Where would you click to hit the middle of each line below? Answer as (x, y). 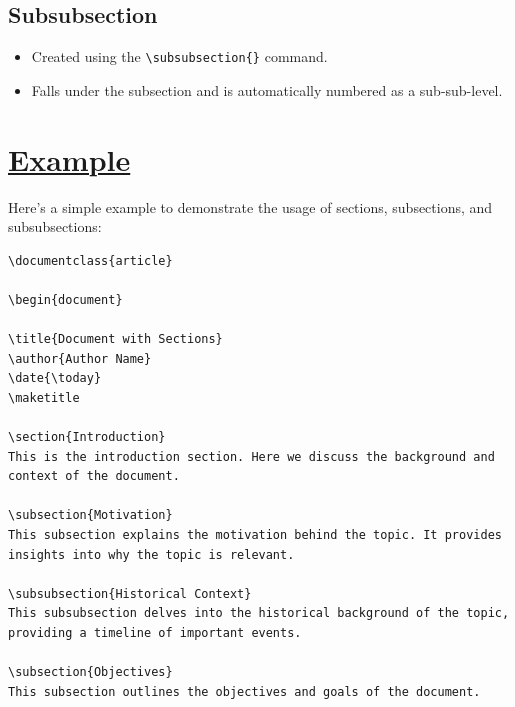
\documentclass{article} (90, 260)
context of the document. (94, 476)
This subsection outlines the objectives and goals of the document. (244, 691)
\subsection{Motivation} (90, 515)
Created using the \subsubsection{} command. (179, 56)
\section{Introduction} (87, 437)
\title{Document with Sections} (115, 339)
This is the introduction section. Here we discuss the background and (251, 456)
